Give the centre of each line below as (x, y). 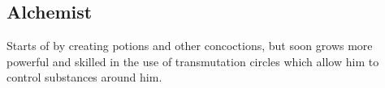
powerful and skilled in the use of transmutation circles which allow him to (193, 61)
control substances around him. (84, 77)
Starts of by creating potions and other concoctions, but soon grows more (190, 46)
